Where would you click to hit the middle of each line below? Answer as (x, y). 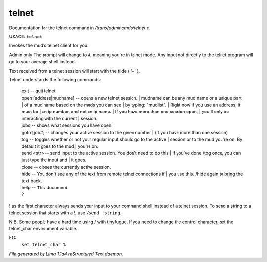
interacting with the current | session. (60, 118)
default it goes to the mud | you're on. (60, 146)
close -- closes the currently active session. (66, 167)
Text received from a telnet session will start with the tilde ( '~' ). (75, 71)
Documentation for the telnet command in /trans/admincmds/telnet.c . (80, 28)
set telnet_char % (44, 245)
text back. (32, 181)
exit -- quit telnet (39, 91)
